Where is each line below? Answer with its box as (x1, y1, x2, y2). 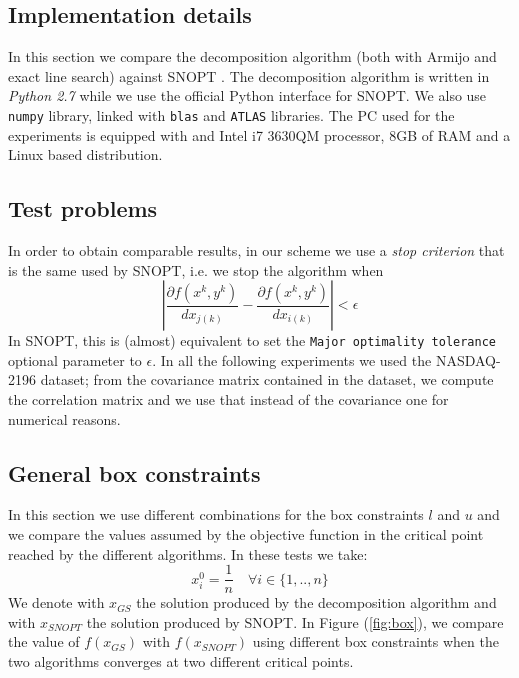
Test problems (8, 193, 158, 224)
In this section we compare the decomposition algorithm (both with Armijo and (8, 46, 497, 67)
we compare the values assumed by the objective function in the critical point (8, 524, 484, 545)
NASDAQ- (435, 349, 501, 370)
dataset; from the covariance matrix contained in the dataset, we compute (40, 369, 494, 390)
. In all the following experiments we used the (152, 349, 432, 370)
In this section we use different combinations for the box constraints (8, 504, 424, 525)
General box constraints (8, 457, 261, 488)
